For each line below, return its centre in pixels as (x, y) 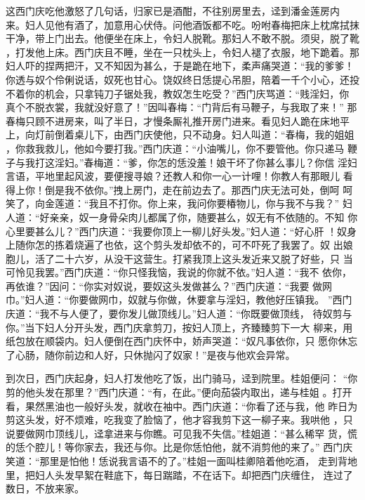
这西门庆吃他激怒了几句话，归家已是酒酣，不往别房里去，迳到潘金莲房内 (173, 11)
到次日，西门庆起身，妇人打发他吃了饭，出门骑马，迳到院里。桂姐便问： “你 (182, 378)
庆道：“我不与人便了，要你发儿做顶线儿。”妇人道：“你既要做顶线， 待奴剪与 (179, 314)
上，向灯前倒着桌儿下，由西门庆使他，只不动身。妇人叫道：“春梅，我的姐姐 (180, 134)
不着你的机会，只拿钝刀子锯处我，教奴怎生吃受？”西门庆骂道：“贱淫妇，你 (178, 93)
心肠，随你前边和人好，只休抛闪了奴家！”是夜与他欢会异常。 (155, 354)
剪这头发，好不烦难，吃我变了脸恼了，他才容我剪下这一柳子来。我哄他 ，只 (179, 420)
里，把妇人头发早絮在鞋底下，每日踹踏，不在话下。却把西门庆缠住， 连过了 (179, 474)
